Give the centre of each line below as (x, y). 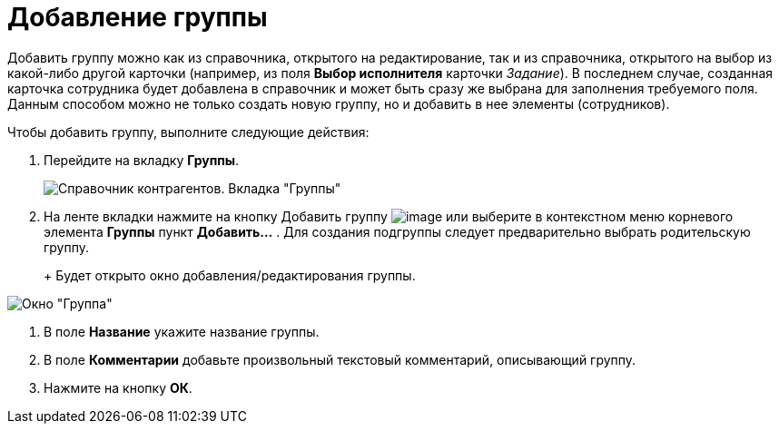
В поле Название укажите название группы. (182, 331)
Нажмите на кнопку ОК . (118, 387)
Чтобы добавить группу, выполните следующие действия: (188, 132)
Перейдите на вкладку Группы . (142, 160)
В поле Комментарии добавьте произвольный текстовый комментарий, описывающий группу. (340, 359)
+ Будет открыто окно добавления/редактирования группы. (230, 275)
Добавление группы (138, 17)
